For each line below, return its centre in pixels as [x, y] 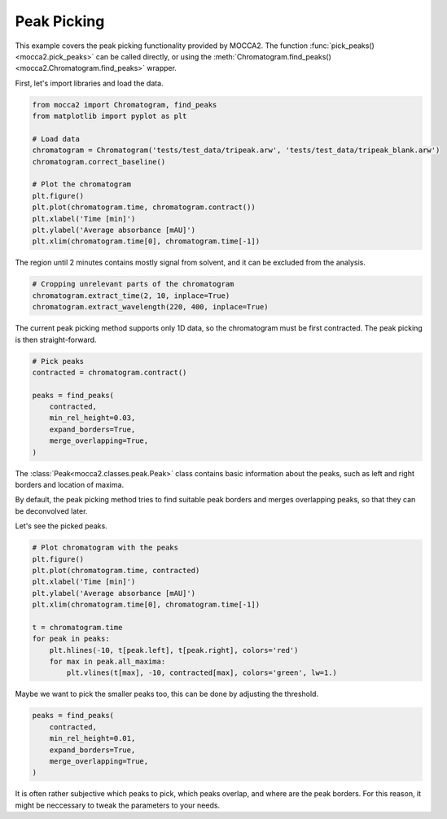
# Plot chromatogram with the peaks [105, 548]
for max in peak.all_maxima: [107, 662]
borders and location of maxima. [70, 485]
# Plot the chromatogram [82, 184]
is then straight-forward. [56, 339]
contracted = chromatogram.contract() [110, 372]
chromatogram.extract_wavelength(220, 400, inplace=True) [150, 307]
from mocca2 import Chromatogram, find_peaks [125, 105]
